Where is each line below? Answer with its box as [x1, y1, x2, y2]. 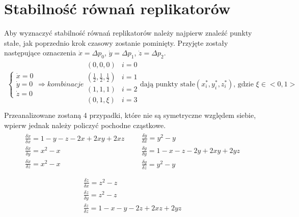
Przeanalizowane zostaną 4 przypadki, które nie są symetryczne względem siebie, [4, 110, 256, 120]
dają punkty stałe [140, 80, 195, 88]
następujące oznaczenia [4, 47, 76, 58]
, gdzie [233, 80, 254, 88]
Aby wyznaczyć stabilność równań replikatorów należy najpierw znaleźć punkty [4, 27, 252, 38]
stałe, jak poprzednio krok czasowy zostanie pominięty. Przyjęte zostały [4, 37, 228, 48]
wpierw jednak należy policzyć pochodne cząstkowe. [4, 119, 166, 130]
